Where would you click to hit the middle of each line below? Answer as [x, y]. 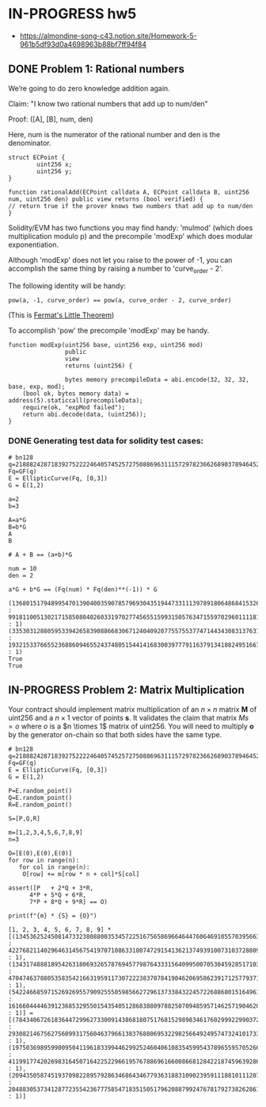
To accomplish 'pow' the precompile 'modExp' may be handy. [109, 330]
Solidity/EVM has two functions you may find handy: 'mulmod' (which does [131, 228]
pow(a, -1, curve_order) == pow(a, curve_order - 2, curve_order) [120, 300]
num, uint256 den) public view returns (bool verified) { [106, 199]
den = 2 [21, 575]
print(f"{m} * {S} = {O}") [53, 916]
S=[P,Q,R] [25, 818]
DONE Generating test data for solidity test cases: [106, 441]
